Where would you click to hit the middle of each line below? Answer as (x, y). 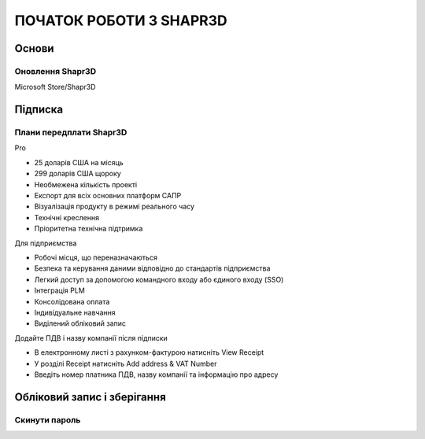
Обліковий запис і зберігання (91, 397)
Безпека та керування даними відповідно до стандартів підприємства (152, 268)
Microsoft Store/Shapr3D (55, 87)
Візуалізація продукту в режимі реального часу (115, 207)
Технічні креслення (67, 217)
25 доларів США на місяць (79, 162)
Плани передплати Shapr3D (71, 132)
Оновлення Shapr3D (55, 71)
